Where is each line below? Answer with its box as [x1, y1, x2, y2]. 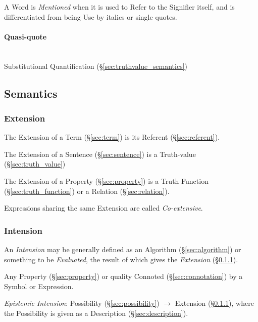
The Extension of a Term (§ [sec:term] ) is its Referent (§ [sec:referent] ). [4, 132, 220, 142]
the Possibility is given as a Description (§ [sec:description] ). [4, 307, 188, 318]
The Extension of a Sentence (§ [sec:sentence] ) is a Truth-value [4, 148, 196, 159]
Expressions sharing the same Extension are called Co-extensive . [4, 203, 203, 213]
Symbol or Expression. [4, 280, 74, 291]
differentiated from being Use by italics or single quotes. [4, 11, 177, 22]
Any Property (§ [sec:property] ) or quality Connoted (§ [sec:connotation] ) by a [4, 271, 243, 281]
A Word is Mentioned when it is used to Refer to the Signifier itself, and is [4, 2, 235, 12]
